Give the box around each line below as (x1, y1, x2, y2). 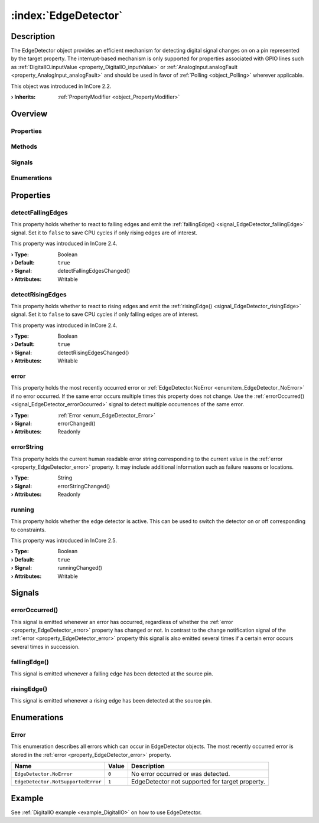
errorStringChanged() (57, 482, 110, 489)
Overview (11, 109, 48, 119)
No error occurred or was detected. (131, 770, 230, 778)
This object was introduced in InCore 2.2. (11, 83, 112, 90)
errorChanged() (57, 420, 96, 427)
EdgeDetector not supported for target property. (131, 778, 266, 786)
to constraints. (11, 526, 47, 533)
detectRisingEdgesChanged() (57, 349, 129, 356)
